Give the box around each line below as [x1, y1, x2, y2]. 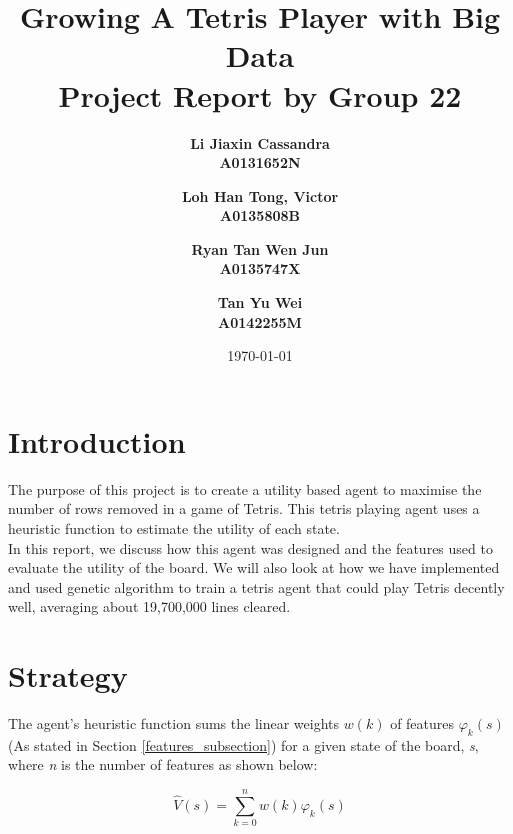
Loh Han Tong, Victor [181, 185, 339, 206]
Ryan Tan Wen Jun [191, 238, 329, 259]
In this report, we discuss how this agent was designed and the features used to [8, 537, 493, 558]
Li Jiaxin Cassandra [190, 132, 330, 153]
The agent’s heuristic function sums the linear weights [8, 713, 340, 734]
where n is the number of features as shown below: [8, 754, 318, 775]
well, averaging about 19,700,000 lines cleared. [8, 596, 291, 617]
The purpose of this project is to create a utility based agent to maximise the [8, 478, 482, 499]
